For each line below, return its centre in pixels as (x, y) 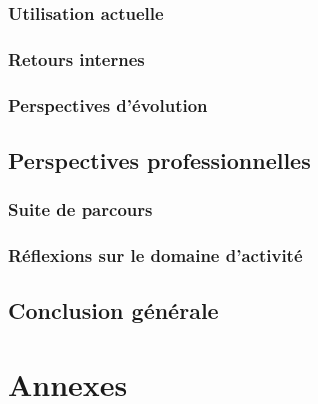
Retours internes (76, 58)
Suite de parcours (80, 209)
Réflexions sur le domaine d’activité (155, 255)
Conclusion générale (113, 310)
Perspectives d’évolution (108, 104)
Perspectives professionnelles (159, 159)
